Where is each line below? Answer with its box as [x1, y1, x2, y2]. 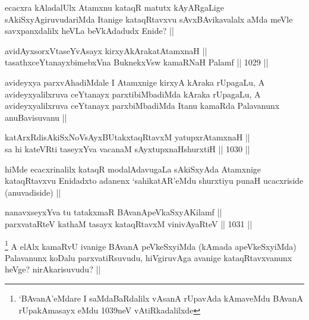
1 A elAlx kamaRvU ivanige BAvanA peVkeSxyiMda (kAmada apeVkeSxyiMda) [5, 238, 297, 252]
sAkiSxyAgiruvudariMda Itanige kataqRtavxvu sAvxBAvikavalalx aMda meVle [5, 12, 293, 25]
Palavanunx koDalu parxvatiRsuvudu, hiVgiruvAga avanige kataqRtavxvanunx [5, 251, 292, 263]
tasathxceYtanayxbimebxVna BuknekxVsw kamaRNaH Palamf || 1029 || [5, 56, 269, 68]
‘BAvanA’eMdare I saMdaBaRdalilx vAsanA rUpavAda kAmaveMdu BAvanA [18, 291, 303, 304]
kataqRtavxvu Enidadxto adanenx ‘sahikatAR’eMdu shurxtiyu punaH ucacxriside [5, 174, 304, 187]
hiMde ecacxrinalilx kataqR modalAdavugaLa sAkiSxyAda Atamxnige [5, 162, 261, 175]
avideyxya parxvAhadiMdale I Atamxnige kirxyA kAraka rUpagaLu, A [5, 76, 265, 88]
